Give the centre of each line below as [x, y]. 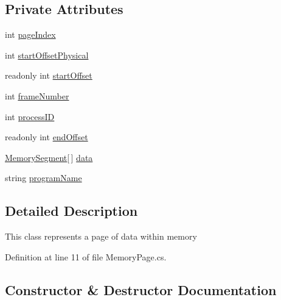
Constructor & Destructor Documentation [141, 289]
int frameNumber [37, 95]
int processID [30, 116]
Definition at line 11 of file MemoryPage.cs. [86, 256]
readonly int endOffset [47, 137]
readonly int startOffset [49, 75]
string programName [43, 178]
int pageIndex [30, 34]
